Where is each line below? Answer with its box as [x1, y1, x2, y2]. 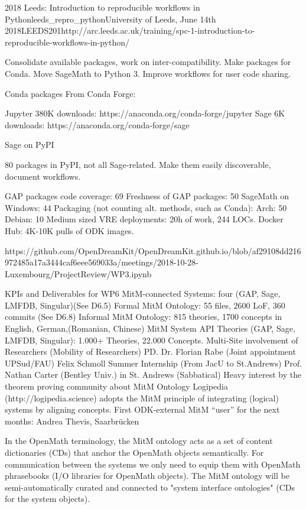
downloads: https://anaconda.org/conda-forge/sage [5, 118, 190, 131]
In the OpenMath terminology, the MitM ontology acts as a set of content [5, 435, 273, 447]
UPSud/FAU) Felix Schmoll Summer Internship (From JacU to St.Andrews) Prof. [5, 356, 302, 369]
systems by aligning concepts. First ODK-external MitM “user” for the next [5, 403, 280, 416]
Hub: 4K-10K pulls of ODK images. [5, 224, 134, 236]
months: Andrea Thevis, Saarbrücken [5, 414, 139, 427]
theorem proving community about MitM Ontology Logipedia [5, 380, 228, 393]
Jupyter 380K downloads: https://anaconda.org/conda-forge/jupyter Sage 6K [5, 107, 285, 119]
